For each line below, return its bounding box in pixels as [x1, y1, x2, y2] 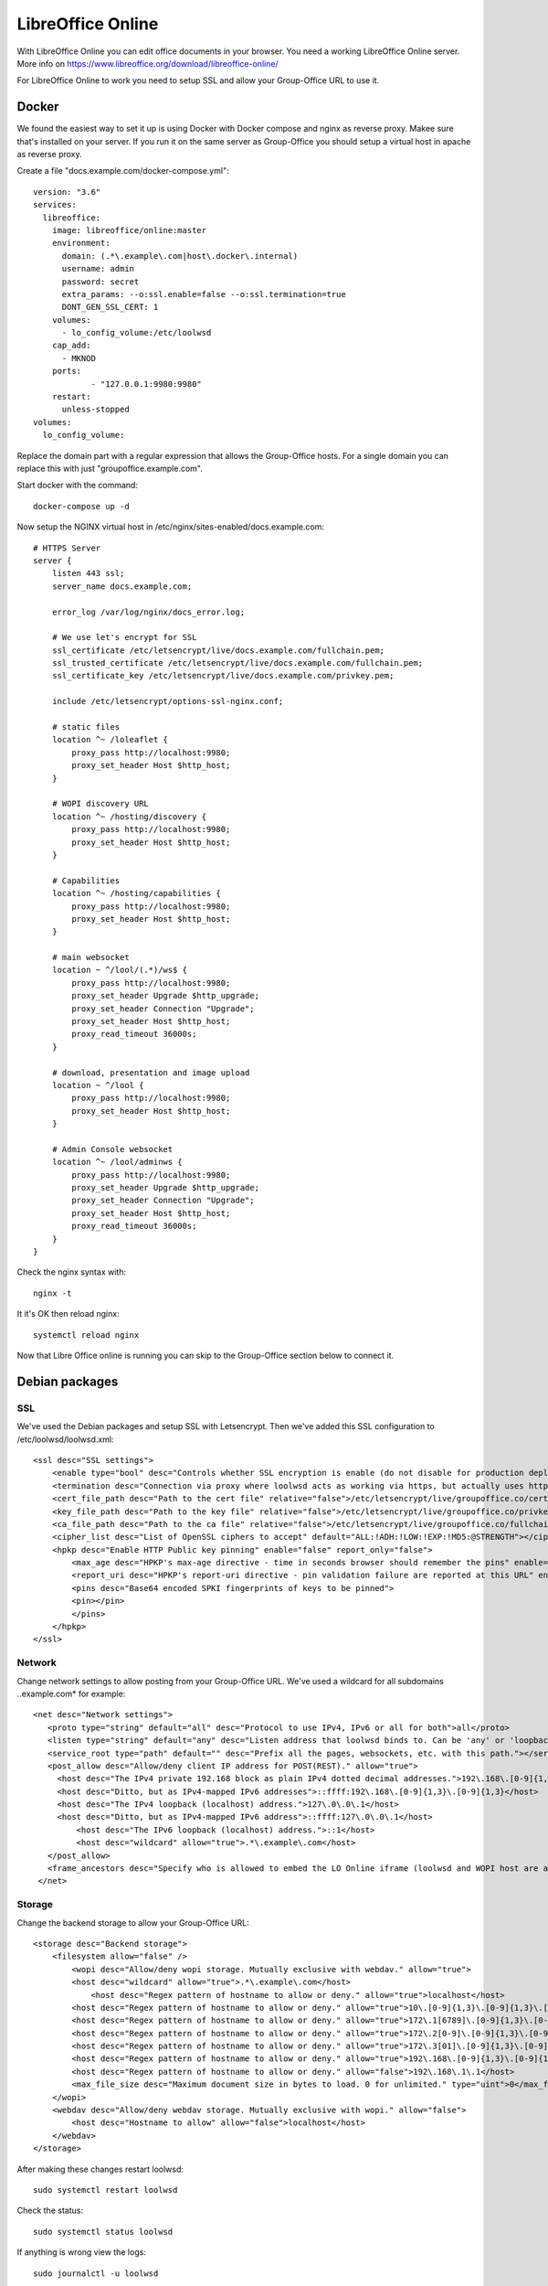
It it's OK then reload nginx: [16, 1309, 120, 1319]
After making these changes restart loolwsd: [16, 2163, 184, 2174]
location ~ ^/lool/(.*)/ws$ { [51, 965, 187, 976]
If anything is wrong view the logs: [16, 2247, 146, 2258]
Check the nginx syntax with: [16, 1266, 127, 1277]
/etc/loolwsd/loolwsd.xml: [16, 1434, 114, 1445]
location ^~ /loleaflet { [51, 734, 169, 745]
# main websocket [51, 952, 130, 963]
